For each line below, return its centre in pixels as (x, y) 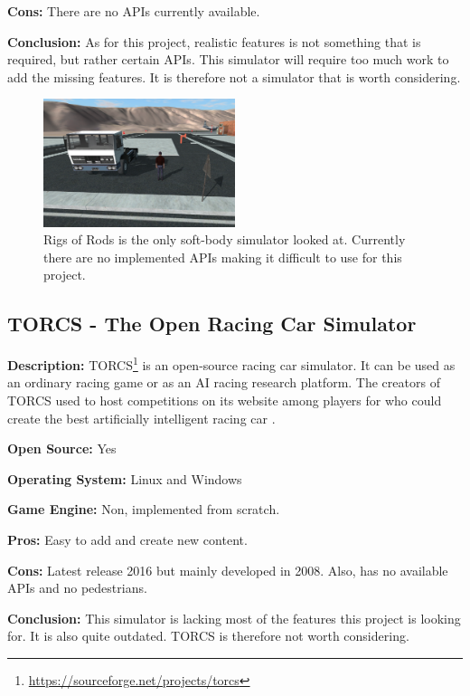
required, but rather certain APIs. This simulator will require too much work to (228, 59)
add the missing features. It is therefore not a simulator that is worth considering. (234, 76)
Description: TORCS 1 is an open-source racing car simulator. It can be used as (231, 363)
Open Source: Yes (62, 448)
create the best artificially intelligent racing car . (141, 418)
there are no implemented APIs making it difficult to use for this (223, 257)
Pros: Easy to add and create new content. (127, 539)
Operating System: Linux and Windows (125, 478)
